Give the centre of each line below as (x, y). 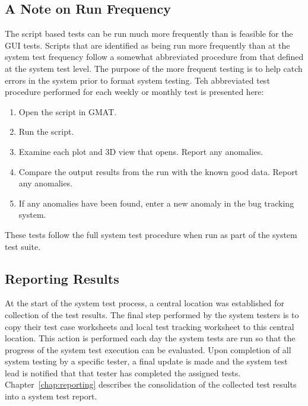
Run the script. (46, 131)
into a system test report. (51, 396)
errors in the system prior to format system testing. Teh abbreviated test (137, 80)
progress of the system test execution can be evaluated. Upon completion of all (148, 349)
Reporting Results (62, 278)
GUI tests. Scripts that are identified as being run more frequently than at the (147, 45)
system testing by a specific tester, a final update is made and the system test (146, 361)
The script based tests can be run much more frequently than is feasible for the (149, 34)
